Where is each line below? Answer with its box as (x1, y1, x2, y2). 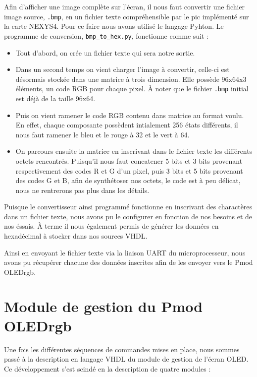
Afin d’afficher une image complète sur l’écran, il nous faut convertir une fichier (4, 1, 245, 11)
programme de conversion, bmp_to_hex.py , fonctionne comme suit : (4, 30, 208, 41)
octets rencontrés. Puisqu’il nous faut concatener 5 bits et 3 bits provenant (15, 155, 243, 166)
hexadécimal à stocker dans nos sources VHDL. (4, 231, 148, 241)
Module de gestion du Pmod (4, 296, 203, 316)
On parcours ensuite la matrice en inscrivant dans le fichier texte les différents (15, 146, 253, 156)
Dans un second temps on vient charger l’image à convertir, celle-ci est (15, 64, 230, 74)
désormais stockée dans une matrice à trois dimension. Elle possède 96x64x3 (15, 73, 247, 84)
